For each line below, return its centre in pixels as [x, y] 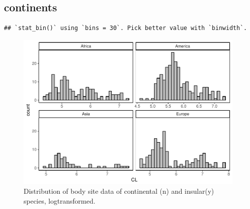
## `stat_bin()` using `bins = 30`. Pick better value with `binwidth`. [125, 28]
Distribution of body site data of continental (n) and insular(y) [119, 191]
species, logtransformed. [60, 200]
